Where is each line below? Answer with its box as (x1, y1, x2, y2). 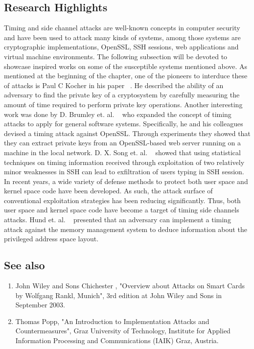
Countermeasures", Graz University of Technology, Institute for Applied (15, 326, 231, 336)
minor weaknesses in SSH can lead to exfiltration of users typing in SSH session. (4, 166, 244, 177)
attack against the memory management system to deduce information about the (4, 224, 247, 234)
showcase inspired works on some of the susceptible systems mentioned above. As (4, 61, 248, 71)
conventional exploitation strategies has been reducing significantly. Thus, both (4, 195, 241, 205)
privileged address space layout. (4, 233, 99, 244)
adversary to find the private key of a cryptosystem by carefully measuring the (4, 90, 240, 100)
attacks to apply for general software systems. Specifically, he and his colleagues (4, 118, 243, 129)
